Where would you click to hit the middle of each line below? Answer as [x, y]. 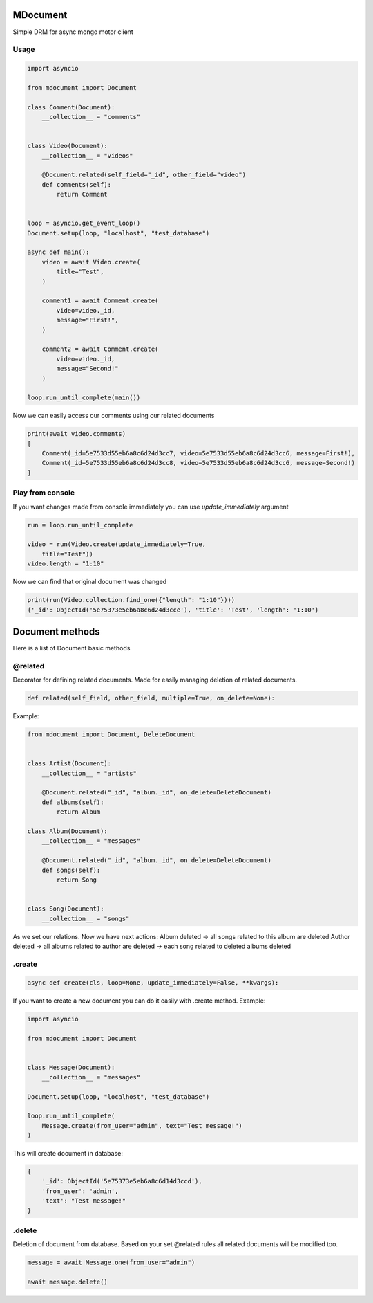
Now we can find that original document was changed [90, 582]
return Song [76, 880]
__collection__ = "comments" [91, 117]
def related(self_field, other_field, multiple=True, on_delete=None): [151, 698]
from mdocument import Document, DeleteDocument [111, 735]
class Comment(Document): [71, 107]
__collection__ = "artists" [89, 773]
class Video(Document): [68, 146]
